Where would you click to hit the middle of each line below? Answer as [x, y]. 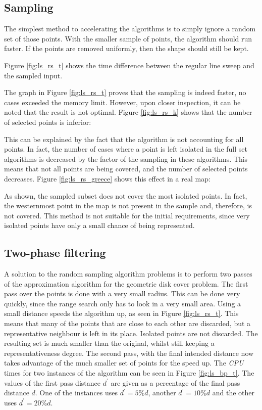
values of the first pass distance [52, 382]
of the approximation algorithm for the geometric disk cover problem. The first [126, 283]
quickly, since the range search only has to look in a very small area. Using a [123, 303]
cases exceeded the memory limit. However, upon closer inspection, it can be [122, 102]
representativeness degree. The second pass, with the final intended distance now [129, 353]
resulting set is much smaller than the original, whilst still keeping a [109, 343]
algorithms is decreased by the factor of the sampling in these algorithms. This [126, 158]
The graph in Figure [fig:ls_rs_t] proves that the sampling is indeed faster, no [125, 92]
